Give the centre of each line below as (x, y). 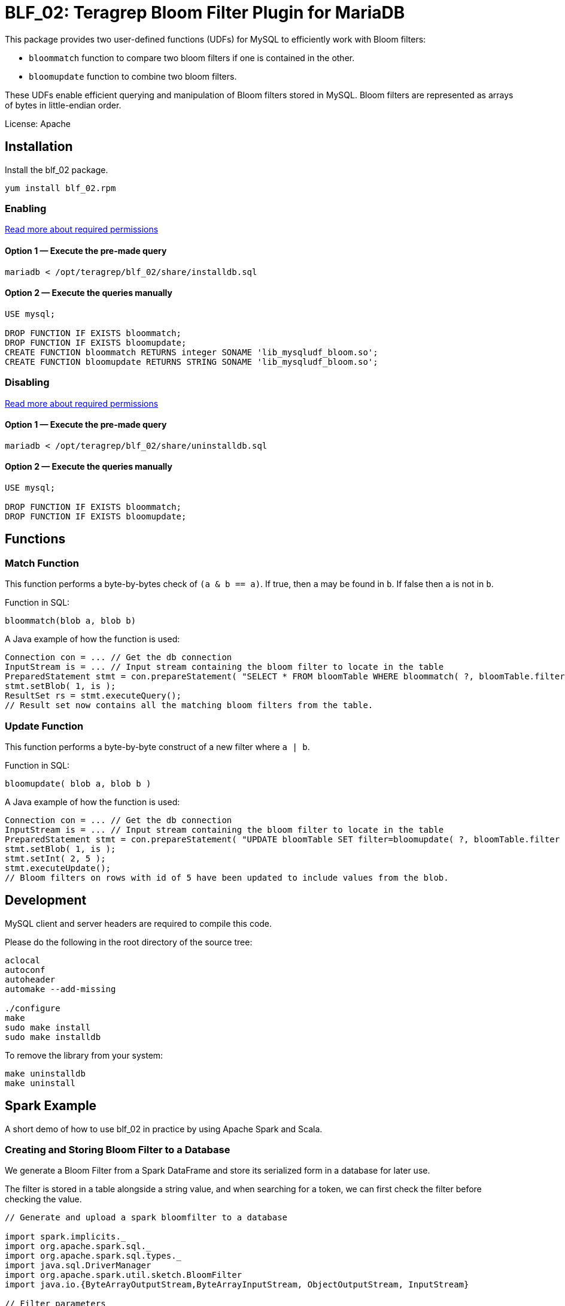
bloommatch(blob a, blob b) (71, 621)
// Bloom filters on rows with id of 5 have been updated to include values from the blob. (227, 877)
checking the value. (43, 1199)
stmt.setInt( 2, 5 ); (55, 858)
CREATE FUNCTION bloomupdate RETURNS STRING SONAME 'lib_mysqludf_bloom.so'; (192, 362)
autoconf (25, 970)
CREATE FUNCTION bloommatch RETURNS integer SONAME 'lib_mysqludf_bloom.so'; (192, 352)
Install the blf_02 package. (57, 170)
